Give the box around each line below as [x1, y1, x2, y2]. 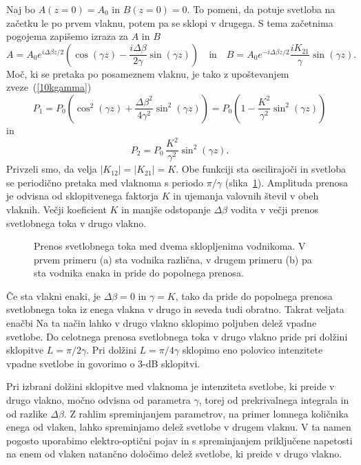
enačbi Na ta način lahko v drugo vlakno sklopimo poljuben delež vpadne [6, 316, 317, 330]
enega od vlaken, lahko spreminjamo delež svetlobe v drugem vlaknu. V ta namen [6, 420, 351, 434]
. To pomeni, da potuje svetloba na [187, 2, 336, 16]
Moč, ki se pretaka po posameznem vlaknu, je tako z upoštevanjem [6, 66, 289, 80]
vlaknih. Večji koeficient [6, 202, 107, 216]
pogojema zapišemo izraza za [6, 29, 129, 43]
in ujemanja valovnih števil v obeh [173, 188, 319, 203]
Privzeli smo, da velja [6, 162, 97, 176]
